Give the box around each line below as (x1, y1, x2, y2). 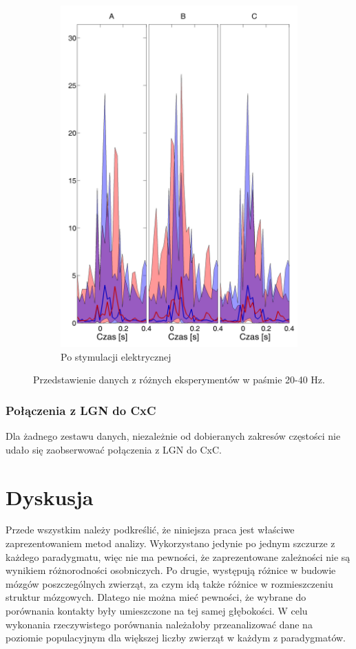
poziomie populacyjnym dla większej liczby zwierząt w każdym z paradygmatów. (6, 630, 346, 645)
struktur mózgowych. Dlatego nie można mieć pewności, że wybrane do (6, 590, 306, 604)
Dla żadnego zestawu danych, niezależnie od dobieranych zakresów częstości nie (6, 429, 341, 443)
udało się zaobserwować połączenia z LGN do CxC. (6, 442, 222, 456)
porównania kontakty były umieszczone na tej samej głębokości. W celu (6, 604, 308, 617)
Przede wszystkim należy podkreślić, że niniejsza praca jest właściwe (6, 522, 295, 537)
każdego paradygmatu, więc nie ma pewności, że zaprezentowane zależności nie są (6, 549, 350, 564)
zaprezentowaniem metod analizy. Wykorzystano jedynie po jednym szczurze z (6, 536, 335, 551)
